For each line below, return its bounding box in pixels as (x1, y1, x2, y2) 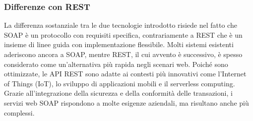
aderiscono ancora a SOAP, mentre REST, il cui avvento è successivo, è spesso (4, 49, 243, 59)
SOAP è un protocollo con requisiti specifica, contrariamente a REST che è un (4, 29, 243, 40)
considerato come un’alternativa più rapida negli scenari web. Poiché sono (4, 59, 228, 69)
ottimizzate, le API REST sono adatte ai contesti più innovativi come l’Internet (4, 68, 247, 79)
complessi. (4, 107, 35, 118)
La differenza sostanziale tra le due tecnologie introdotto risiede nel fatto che (4, 20, 237, 30)
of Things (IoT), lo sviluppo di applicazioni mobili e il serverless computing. (4, 78, 235, 88)
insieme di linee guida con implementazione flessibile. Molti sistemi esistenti (4, 39, 234, 50)
